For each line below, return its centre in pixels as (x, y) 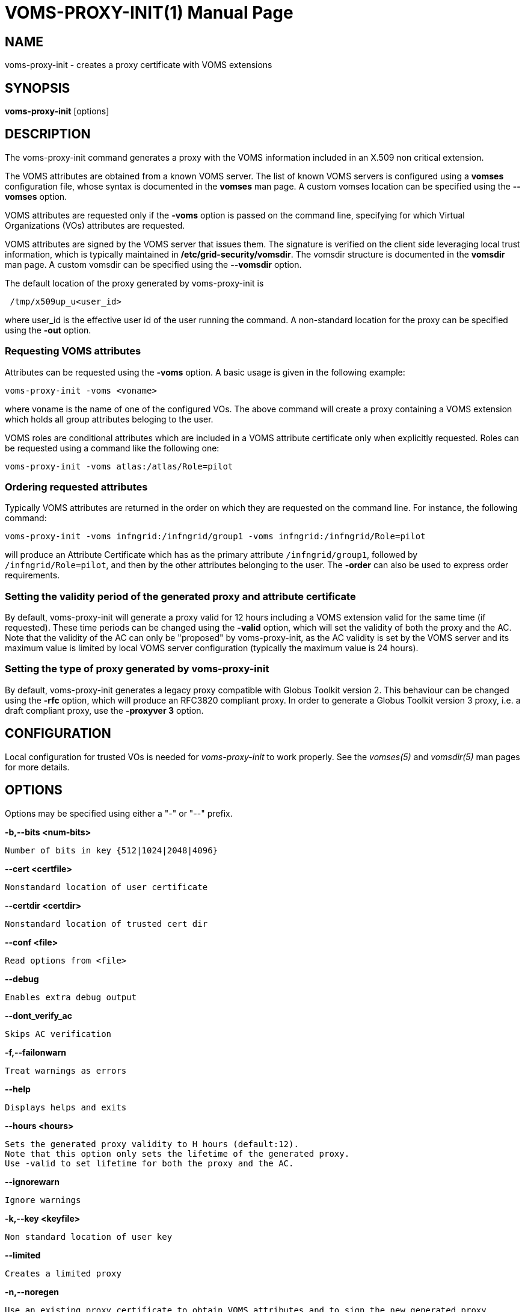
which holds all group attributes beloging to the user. (109, 419)
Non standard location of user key (89, 1236)
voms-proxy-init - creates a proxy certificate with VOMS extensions (139, 65)
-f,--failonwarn (35, 1052)
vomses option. (36, 196)
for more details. (37, 767)
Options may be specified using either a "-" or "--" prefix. (119, 813)
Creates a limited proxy (63, 1273)
